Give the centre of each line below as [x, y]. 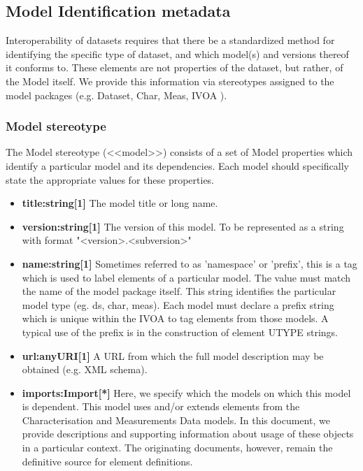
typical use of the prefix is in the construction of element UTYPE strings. [180, 332]
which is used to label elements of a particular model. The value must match [186, 277]
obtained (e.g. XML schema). [85, 369]
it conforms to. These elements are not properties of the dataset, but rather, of [175, 67]
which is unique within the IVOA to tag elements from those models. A [175, 318]
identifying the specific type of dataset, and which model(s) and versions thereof [177, 53]
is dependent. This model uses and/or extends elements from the [161, 406]
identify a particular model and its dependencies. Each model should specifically [178, 165]
